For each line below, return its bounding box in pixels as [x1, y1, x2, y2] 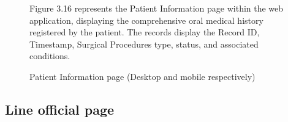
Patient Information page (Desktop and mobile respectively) [29, 70, 256, 82]
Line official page [5, 99, 115, 118]
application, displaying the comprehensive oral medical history [29, 13, 263, 26]
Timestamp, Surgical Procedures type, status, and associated [29, 37, 259, 50]
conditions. [29, 49, 70, 62]
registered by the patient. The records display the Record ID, [29, 26, 260, 38]
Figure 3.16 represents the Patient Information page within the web [29, 2, 284, 14]
